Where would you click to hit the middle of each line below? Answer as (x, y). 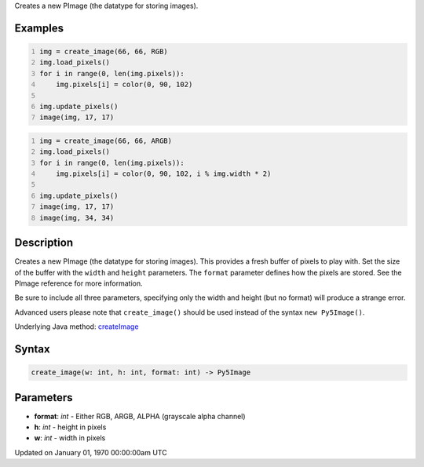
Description (44, 243)
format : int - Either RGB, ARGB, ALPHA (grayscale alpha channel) (140, 416)
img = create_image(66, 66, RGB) (104, 51)
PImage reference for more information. (79, 283)
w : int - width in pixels (70, 438)
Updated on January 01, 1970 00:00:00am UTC (91, 452)
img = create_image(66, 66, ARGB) (106, 140)
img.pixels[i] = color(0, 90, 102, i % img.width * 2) (164, 174)
